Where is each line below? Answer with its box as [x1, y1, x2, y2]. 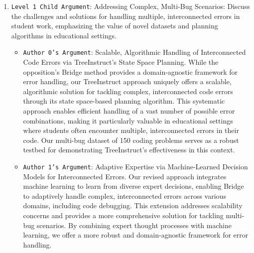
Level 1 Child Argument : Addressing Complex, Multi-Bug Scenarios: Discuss [11, 1, 250, 11]
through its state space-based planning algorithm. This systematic [23, 96, 225, 106]
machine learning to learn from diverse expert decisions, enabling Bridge [23, 181, 244, 191]
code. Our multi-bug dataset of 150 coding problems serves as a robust [23, 134, 239, 145]
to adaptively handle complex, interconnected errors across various [23, 190, 226, 201]
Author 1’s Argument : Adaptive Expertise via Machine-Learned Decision [23, 161, 248, 172]
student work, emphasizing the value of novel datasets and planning [11, 20, 218, 31]
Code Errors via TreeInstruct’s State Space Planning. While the [23, 57, 219, 67]
